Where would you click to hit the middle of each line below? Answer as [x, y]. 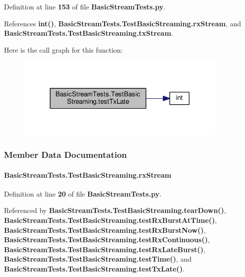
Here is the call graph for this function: [63, 49]
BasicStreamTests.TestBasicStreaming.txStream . [89, 33]
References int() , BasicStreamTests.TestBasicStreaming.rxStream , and [123, 23]
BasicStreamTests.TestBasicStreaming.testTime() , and [98, 259]
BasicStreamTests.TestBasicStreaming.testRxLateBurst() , [105, 249]
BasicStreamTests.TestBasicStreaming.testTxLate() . [94, 269]
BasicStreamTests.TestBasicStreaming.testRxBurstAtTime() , [111, 220]
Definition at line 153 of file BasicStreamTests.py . [85, 6]
